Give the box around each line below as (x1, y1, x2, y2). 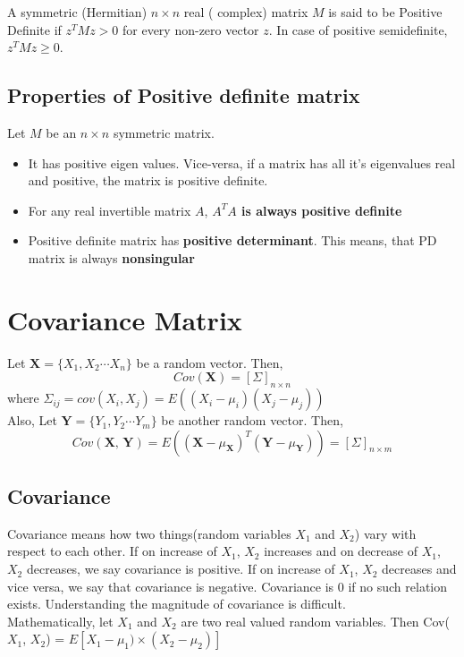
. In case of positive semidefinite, (268, 20, 448, 38)
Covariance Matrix (7, 301, 242, 337)
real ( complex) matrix (183, 3, 308, 21)
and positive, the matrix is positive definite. (28, 171, 268, 190)
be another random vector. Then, (161, 411, 343, 430)
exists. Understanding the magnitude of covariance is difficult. (7, 594, 346, 613)
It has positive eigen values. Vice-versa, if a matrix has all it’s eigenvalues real (28, 153, 456, 172)
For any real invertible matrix (28, 201, 191, 219)
